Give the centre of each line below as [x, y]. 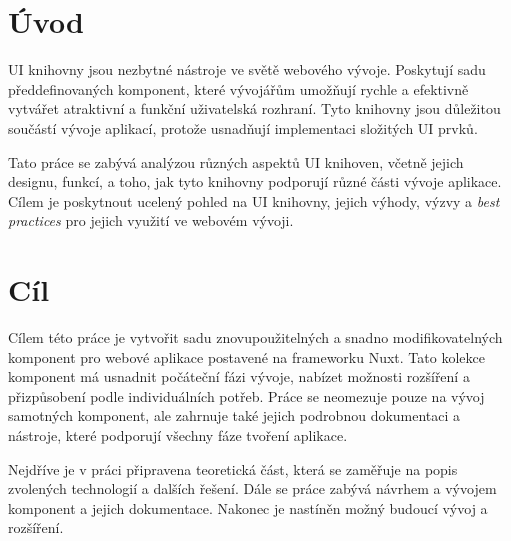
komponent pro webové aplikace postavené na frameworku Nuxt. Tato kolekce [246, 356]
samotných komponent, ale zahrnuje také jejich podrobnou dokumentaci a [234, 415]
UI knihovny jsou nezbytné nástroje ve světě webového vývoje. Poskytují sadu [247, 69]
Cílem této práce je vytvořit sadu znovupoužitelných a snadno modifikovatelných [255, 337]
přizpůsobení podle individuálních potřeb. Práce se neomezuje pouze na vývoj [246, 395]
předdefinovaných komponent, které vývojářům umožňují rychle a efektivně [238, 88]
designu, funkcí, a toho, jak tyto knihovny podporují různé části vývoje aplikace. [255, 181]
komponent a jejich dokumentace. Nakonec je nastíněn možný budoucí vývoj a [248, 507]
